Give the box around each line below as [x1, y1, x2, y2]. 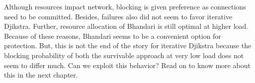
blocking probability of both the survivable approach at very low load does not [4, 50, 244, 60]
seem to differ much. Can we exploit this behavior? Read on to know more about [4, 60, 251, 70]
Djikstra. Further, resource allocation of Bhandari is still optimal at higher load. [4, 21, 249, 31]
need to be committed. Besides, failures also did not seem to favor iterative [4, 11, 233, 21]
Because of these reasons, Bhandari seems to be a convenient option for [4, 30, 221, 41]
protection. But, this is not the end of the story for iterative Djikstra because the [4, 40, 252, 51]
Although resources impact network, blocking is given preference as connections [4, 1, 246, 11]
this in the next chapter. [4, 70, 78, 80]
